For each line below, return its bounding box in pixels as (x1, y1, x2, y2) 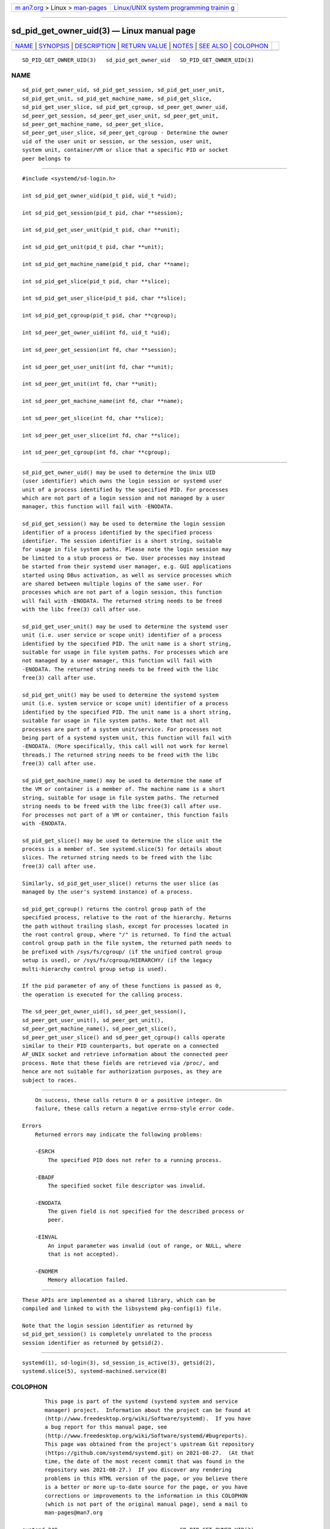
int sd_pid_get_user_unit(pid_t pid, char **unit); (22, 226, 180, 234)
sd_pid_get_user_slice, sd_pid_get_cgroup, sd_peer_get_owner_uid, (22, 104, 229, 111)
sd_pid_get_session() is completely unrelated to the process (22, 1331, 213, 1338)
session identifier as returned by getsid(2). (22, 1339, 164, 1346)
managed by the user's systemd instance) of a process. (22, 889, 193, 895)
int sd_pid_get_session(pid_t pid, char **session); (22, 209, 183, 217)
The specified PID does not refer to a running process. (48, 1157, 222, 1163)
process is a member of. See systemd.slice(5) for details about (22, 846, 222, 853)
